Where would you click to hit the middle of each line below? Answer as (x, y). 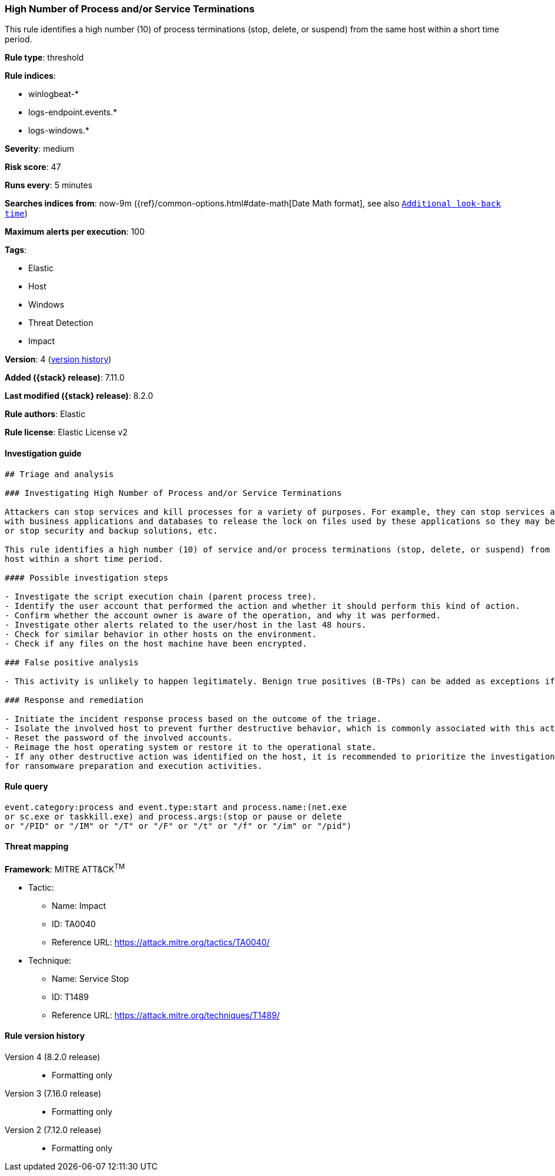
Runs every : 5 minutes (49, 185)
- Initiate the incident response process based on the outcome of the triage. (193, 719)
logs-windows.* (59, 131)
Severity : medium (40, 149)
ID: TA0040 (74, 924)
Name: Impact (79, 905)
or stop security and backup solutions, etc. (111, 530)
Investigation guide (43, 453)
